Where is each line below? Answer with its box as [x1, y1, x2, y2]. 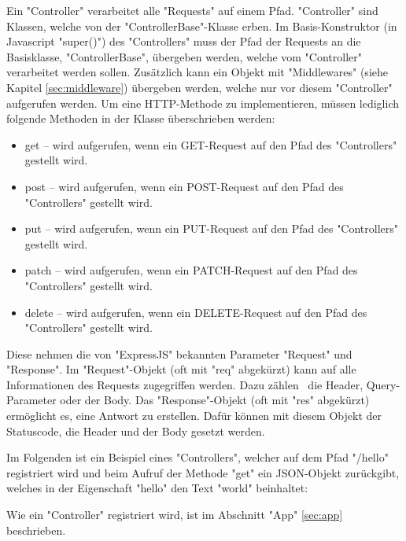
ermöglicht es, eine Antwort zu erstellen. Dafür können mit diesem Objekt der [6, 407, 382, 424]
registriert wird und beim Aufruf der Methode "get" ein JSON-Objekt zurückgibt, [6, 464, 400, 480]
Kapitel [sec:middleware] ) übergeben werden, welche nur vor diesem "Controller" [6, 79, 393, 95]
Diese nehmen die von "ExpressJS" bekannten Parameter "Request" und [6, 345, 352, 362]
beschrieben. [6, 521, 66, 538]
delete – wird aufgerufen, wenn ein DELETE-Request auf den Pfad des [24, 304, 367, 320]
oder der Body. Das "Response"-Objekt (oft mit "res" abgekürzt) [60, 392, 370, 408]
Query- [366, 376, 400, 392]
